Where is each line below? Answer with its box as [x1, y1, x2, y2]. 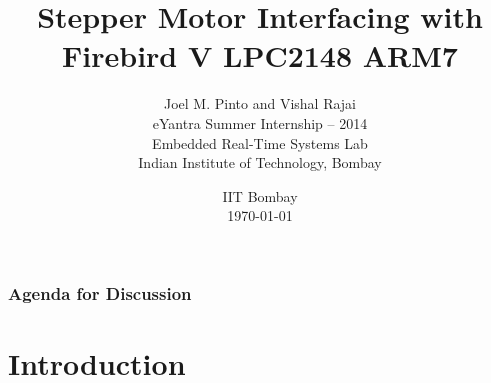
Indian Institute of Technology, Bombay [138, 152, 382, 173]
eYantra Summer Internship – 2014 [152, 112, 368, 133]
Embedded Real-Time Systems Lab [152, 132, 368, 153]
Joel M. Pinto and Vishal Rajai [163, 93, 357, 114]
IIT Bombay [222, 185, 298, 206]
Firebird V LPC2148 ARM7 [62, 35, 458, 76]
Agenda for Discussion [8, 280, 192, 305]
